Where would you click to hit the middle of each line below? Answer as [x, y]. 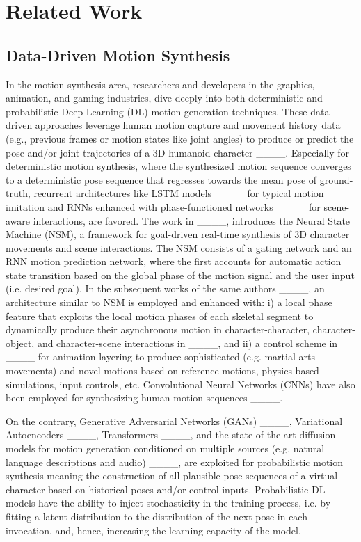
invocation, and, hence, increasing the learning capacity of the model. [153, 530]
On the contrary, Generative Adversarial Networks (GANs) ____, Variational [174, 421]
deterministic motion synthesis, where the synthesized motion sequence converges [178, 166]
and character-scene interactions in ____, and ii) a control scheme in [187, 343]
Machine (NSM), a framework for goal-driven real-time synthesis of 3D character [178, 234]
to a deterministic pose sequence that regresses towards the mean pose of [161, 179]
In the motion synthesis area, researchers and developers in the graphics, [160, 84]
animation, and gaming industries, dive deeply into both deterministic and [164, 98]
